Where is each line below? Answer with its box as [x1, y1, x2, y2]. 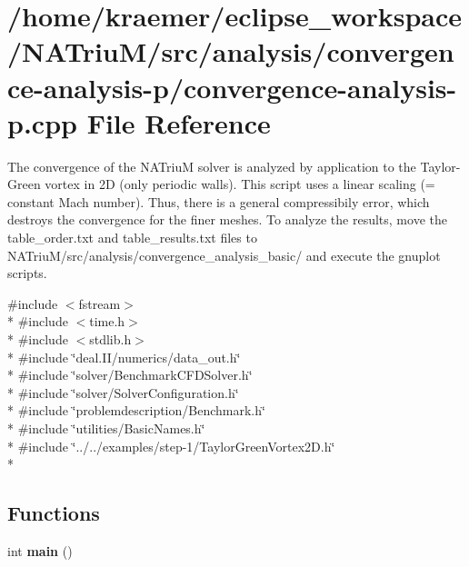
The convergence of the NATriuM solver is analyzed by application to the [7, 156, 416, 175]
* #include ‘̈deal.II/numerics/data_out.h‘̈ [7, 347, 241, 366]
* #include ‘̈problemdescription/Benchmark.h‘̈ [7, 401, 265, 420]
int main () [7, 541, 73, 560]
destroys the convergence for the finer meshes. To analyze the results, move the [7, 210, 447, 229]
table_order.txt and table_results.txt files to [7, 228, 257, 247]
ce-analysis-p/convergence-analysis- [7, 68, 457, 105]
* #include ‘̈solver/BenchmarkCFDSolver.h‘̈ [7, 365, 253, 384]
